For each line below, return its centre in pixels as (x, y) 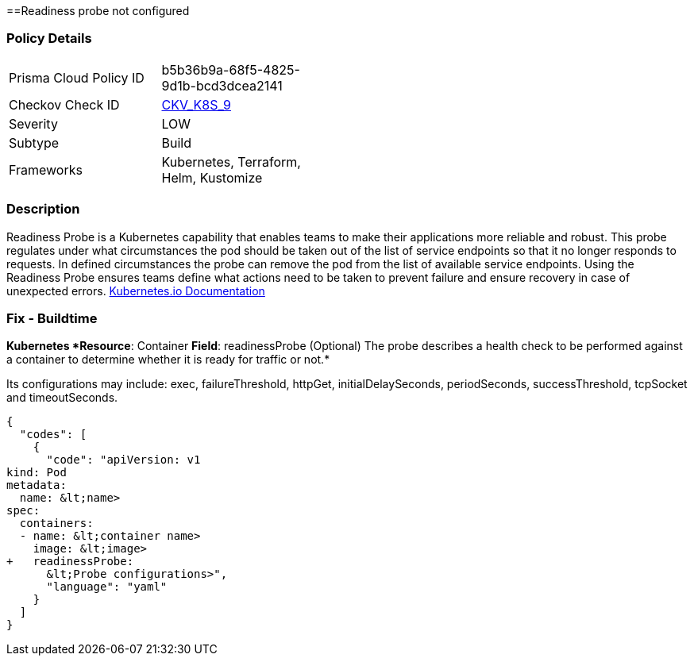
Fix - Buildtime (52, 318)
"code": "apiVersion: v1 (123, 460)
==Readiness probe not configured (98, 11)
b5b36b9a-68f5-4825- (231, 69)
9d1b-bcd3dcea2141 (222, 85)
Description (43, 209)
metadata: (37, 485)
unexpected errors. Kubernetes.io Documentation (136, 291)
